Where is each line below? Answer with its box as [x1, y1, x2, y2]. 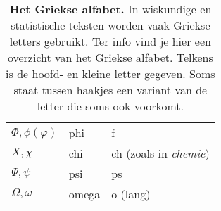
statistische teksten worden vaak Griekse [11, 17, 210, 33]
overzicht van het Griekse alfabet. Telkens [7, 49, 213, 65]
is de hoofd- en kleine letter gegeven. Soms [6, 65, 215, 82]
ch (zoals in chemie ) [111, 145, 210, 161]
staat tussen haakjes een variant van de [13, 82, 208, 98]
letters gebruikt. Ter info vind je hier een [9, 33, 211, 49]
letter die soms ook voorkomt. [37, 98, 184, 114]
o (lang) [111, 186, 151, 202]
